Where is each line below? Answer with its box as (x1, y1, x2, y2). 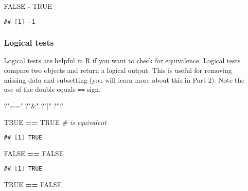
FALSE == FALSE (4, 148, 64, 158)
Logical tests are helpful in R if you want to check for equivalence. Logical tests (4, 55, 241, 66)
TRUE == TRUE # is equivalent (4, 117, 106, 127)
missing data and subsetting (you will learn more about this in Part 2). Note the (4, 74, 245, 85)
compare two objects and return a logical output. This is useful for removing (4, 65, 232, 75)
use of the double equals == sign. (4, 84, 101, 94)
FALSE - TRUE (4, 1, 52, 11)
